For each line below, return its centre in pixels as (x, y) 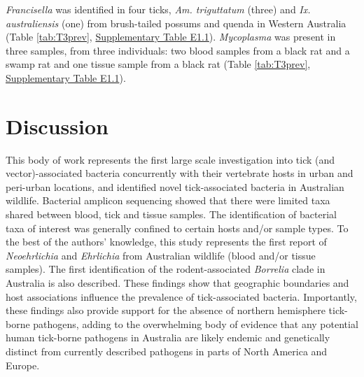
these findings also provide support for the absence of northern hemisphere (166, 310)
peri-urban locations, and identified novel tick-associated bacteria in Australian (175, 186)
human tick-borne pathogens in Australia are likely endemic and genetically (168, 337)
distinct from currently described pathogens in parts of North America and (167, 351)
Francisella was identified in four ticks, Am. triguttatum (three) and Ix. (158, 9)
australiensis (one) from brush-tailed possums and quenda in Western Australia (176, 23)
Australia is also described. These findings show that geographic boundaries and (177, 283)
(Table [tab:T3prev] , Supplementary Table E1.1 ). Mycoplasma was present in (171, 37)
